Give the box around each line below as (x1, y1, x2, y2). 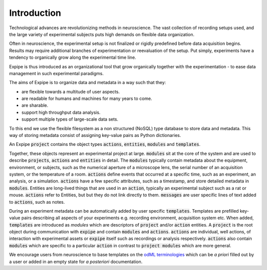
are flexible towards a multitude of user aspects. (21, 89, 120, 94)
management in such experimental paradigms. (9, 70, 104, 76)
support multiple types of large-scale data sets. (21, 116, 119, 122)
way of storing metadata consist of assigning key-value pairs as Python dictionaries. (9, 133, 181, 138)
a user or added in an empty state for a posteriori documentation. (9, 259, 143, 265)
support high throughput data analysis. (21, 109, 101, 115)
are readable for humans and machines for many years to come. (21, 95, 152, 101)
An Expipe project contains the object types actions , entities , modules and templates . (9, 141, 201, 147)
